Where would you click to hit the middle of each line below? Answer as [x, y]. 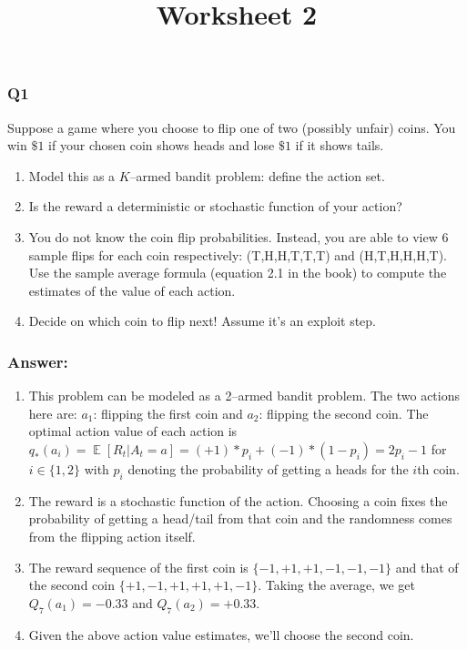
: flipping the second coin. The [344, 413]
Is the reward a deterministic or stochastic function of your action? [215, 206]
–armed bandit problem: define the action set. [257, 175]
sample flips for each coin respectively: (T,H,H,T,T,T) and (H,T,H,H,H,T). [238, 254]
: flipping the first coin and [168, 413]
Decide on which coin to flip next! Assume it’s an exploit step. [203, 321]
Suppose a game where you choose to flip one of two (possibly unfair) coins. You [232, 127]
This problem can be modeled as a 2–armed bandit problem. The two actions [244, 396]
